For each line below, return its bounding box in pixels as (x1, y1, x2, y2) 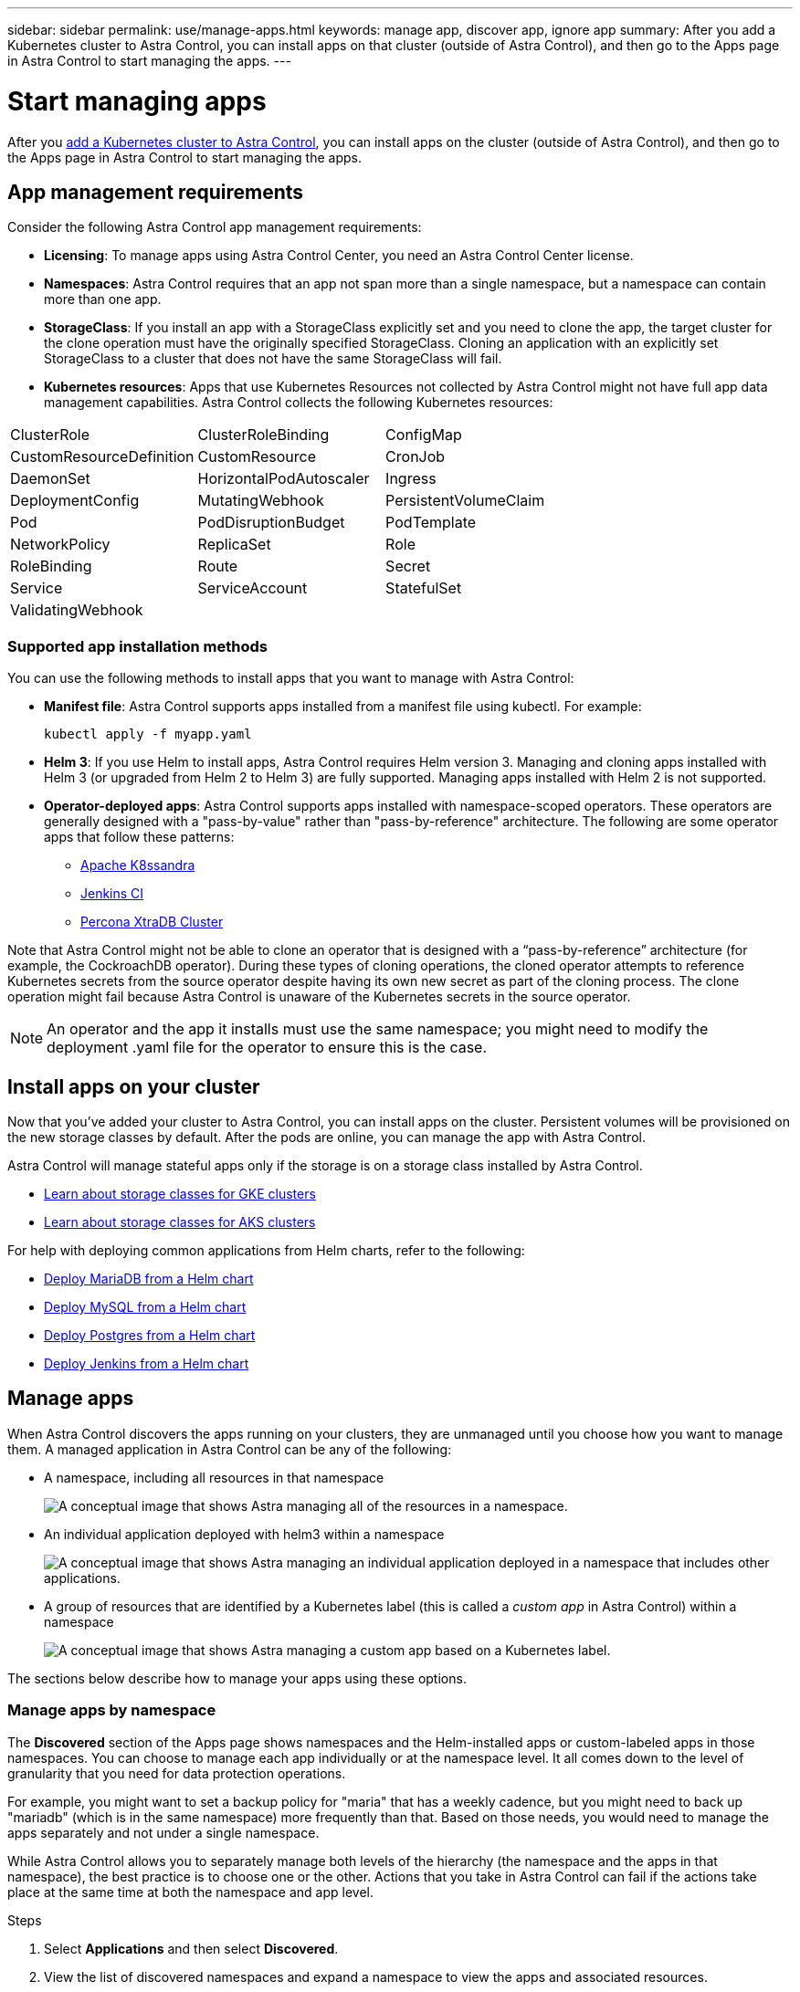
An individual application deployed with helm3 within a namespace (44, 1525, 445, 1542)
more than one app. (44, 291, 162, 308)
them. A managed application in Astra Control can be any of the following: (7, 1441, 452, 1457)
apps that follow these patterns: (44, 829, 235, 845)
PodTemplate (385, 513, 477, 532)
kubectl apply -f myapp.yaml (44, 727, 252, 742)
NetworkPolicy (10, 535, 111, 554)
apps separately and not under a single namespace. (7, 1824, 320, 1840)
